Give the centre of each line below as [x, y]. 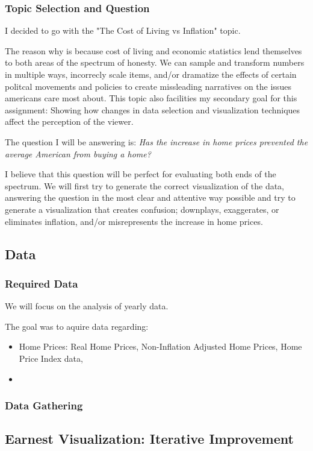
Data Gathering [44, 405]
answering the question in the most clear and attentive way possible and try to [150, 197]
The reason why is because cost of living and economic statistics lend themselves [153, 50]
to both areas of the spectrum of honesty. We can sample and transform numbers [155, 62]
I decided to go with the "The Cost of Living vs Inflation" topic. [123, 30]
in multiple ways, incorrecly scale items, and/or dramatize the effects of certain [151, 74]
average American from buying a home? [78, 153]
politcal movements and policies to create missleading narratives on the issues [148, 86]
